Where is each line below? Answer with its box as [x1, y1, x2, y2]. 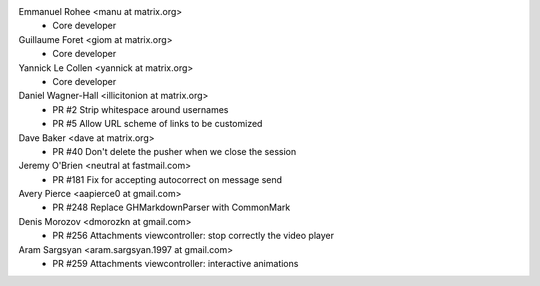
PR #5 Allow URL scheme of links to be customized [52, 118, 263, 130]
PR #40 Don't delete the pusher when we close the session [52, 145, 297, 157]
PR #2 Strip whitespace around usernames [52, 103, 229, 115]
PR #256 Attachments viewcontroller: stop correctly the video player [52, 230, 335, 242]
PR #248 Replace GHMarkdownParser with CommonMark [52, 201, 291, 214]
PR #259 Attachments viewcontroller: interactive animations [52, 258, 299, 270]
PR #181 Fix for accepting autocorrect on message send [52, 173, 283, 185]
